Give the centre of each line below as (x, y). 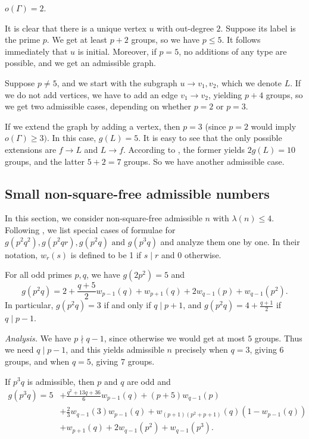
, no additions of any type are (233, 51)
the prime (23, 40)
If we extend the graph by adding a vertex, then (93, 126)
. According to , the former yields (184, 149)
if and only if (127, 305)
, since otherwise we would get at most (174, 338)
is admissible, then (61, 381)
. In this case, (72, 138)
